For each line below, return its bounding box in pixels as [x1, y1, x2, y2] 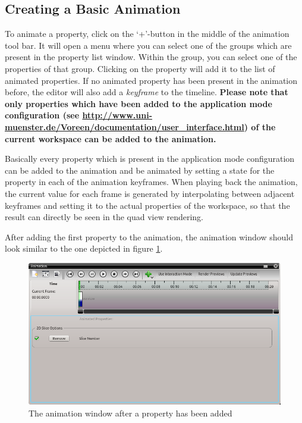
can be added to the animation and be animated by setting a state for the [5, 164, 275, 176]
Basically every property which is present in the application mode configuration [5, 152, 295, 165]
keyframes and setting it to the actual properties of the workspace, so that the [5, 199, 290, 211]
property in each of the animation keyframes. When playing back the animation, [5, 176, 298, 188]
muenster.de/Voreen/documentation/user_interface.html [5, 120, 244, 133]
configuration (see [5, 109, 80, 121]
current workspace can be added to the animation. [5, 132, 216, 145]
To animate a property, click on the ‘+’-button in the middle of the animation [5, 27, 290, 40]
